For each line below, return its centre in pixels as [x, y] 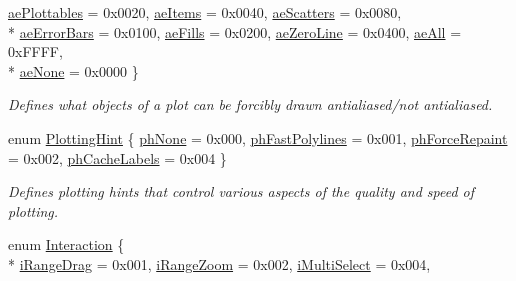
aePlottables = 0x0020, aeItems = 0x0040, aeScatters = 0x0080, [205, 12]
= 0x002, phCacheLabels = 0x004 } [117, 157]
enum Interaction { [66, 244]
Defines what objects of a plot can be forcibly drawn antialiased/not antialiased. [250, 104]
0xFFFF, [35, 51]
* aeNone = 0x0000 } [73, 70]
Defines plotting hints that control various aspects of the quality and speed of [241, 191]
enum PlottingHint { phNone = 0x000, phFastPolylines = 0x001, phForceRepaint [258, 137]
